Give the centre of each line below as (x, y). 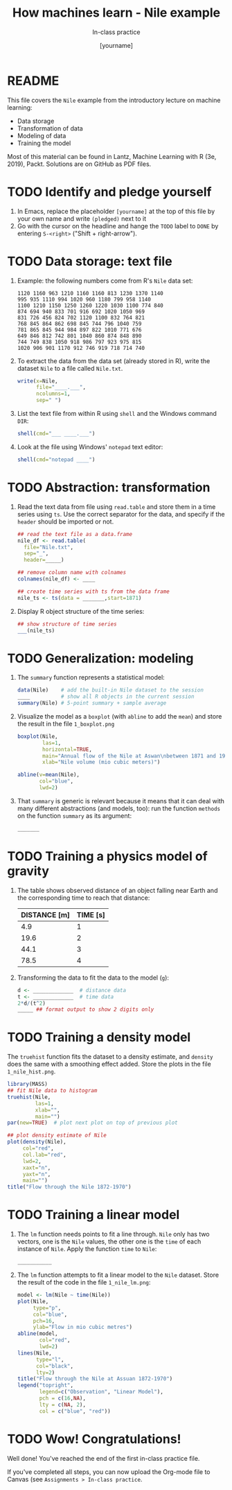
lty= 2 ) (45, 1373)
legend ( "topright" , (45, 1386)
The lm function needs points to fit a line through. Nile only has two (113, 1234)
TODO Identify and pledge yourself (109, 192)
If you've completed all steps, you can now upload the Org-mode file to (109, 1472)
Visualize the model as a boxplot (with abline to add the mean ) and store (119, 716)
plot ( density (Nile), (37, 1142)
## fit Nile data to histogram (52, 1091)
